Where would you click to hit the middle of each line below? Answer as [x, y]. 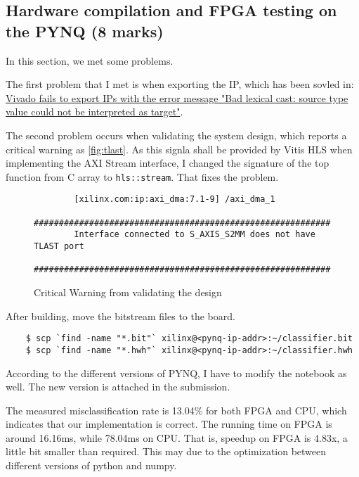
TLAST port [59, 247]
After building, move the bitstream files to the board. [120, 316]
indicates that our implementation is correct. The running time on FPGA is [169, 424]
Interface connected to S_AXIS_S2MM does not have [195, 235]
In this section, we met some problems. [90, 60]
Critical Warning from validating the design [128, 292]
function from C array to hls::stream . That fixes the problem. [142, 176]
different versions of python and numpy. [91, 465]
